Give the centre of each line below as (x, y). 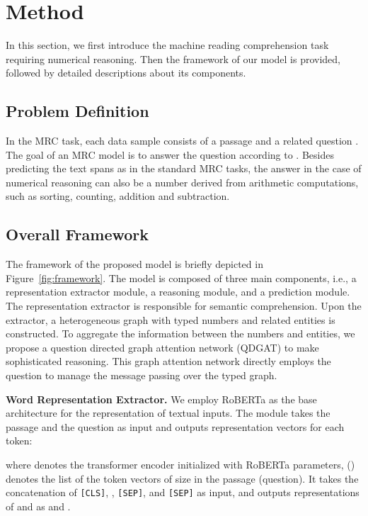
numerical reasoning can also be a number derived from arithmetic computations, (182, 182)
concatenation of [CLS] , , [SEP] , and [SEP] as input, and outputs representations (183, 492)
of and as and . (38, 506)
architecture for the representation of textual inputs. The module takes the (168, 413)
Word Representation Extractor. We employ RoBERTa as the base (161, 399)
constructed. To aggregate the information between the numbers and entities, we (180, 333)
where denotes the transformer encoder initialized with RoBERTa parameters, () (180, 464)
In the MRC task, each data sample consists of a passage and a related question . (182, 141)
